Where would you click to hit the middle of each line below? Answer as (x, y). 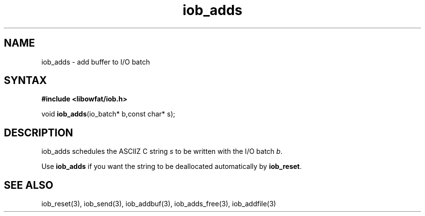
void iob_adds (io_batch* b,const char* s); (108, 114)
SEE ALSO (29, 185)
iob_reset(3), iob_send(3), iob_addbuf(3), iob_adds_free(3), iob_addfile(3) (159, 204)
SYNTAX (25, 81)
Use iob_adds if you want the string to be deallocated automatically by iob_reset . (172, 166)
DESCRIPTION (39, 133)
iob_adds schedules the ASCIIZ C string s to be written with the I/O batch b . (162, 151)
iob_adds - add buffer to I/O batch (96, 62)
